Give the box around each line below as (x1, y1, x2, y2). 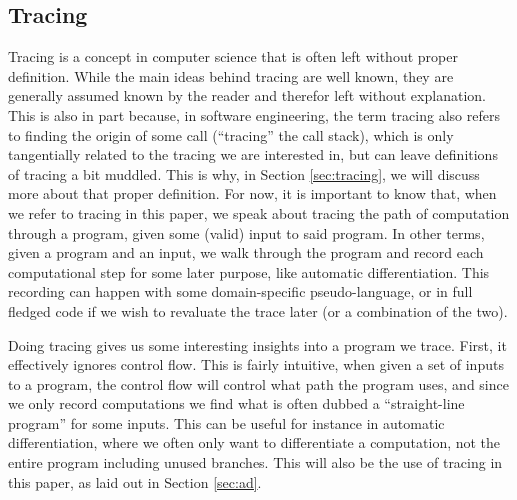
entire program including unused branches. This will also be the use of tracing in (8, 452, 503, 473)
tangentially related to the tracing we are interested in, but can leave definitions (8, 144, 498, 165)
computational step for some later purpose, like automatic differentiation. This (8, 261, 490, 282)
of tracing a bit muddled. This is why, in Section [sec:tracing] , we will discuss (8, 163, 480, 184)
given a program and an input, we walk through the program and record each (8, 242, 484, 263)
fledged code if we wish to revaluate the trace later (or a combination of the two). (8, 300, 508, 321)
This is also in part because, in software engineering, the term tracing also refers (8, 104, 500, 125)
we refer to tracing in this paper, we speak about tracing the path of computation (8, 202, 510, 223)
